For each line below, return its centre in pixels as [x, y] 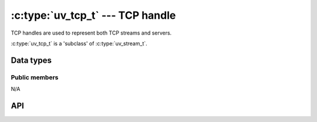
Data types [31, 60]
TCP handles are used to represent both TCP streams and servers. [91, 33]
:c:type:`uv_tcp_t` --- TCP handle [93, 15]
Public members [35, 77]
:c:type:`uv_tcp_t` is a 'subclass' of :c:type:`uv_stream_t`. [79, 43]
